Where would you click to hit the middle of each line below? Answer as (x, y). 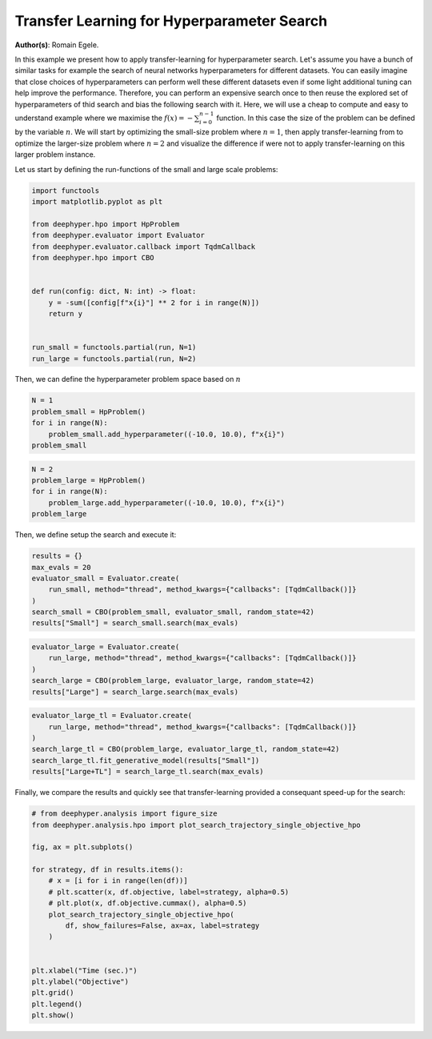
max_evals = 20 (61, 567)
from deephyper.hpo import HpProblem (106, 224)
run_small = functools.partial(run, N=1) (114, 347)
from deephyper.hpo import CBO (93, 257)
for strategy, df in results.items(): (108, 870)
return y (66, 313)
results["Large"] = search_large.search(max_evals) (135, 692)
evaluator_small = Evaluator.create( (106, 578)
